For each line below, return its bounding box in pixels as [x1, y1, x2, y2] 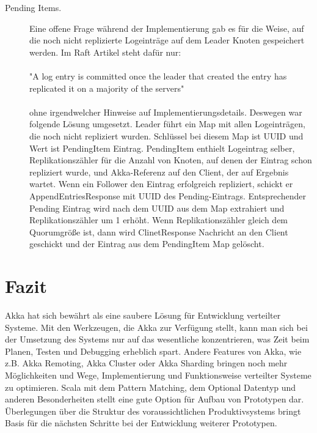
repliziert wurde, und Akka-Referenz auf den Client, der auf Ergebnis [29, 165, 289, 178]
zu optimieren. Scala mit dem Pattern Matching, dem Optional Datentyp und [5, 380, 296, 393]
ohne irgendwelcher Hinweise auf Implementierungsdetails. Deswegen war [29, 105, 302, 118]
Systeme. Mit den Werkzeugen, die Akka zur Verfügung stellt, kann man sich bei [5, 320, 308, 333]
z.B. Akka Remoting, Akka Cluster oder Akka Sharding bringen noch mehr [5, 357, 288, 369]
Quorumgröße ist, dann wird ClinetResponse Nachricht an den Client [29, 225, 288, 238]
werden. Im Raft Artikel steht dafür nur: [29, 45, 181, 58]
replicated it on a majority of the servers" [29, 81, 184, 94]
